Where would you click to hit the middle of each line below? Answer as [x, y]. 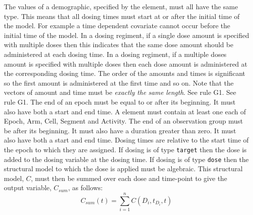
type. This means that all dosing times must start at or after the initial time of [122, 16]
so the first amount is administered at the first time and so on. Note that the [119, 82]
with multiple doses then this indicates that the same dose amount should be [119, 45]
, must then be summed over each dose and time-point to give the [129, 178]
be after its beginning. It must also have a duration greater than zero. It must [120, 130]
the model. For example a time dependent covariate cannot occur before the [117, 26]
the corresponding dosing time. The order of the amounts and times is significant [125, 73]
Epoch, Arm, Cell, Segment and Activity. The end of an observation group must [124, 121]
